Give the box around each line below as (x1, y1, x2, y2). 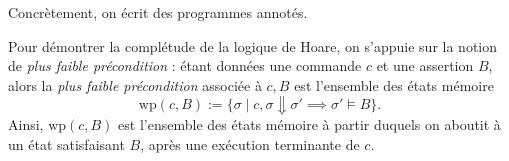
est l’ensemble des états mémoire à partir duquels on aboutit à (118, 114, 501, 135)
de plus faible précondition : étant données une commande (8, 55, 362, 76)
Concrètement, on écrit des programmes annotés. (8, 2, 308, 22)
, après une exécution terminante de (140, 133, 360, 154)
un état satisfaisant (8, 133, 125, 154)
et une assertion (376, 55, 474, 76)
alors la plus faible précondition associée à (8, 74, 262, 95)
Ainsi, (8, 114, 44, 135)
